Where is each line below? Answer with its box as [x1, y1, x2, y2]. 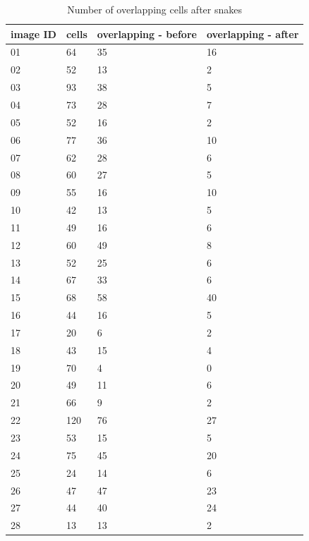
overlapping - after [206, 26, 299, 41]
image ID [11, 26, 56, 41]
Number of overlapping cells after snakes [67, 2, 243, 16]
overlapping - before [97, 26, 197, 41]
